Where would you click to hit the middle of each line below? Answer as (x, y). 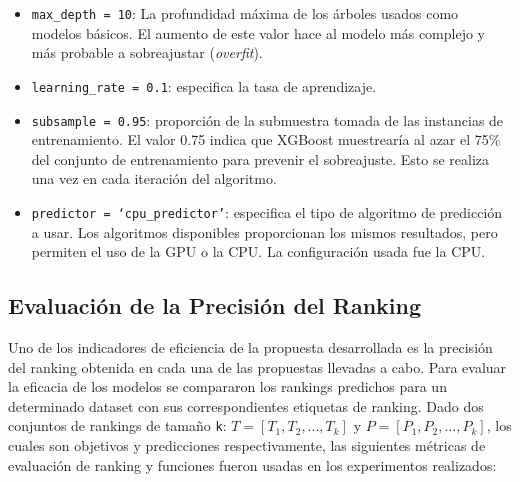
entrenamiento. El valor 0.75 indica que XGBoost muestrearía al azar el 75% (266, 139)
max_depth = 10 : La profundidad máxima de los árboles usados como (245, 13)
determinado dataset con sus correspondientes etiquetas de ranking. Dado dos (246, 405)
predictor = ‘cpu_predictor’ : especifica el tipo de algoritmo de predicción (267, 211)
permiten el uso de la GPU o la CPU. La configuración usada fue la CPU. (258, 251)
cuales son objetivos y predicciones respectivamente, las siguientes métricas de (247, 445)
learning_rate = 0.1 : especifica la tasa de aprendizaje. (204, 85)
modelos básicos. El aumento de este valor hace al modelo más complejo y (258, 32)
